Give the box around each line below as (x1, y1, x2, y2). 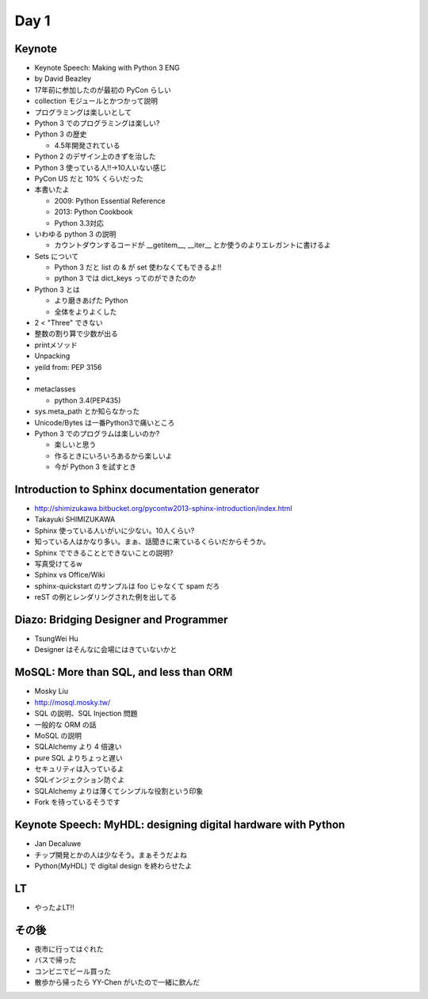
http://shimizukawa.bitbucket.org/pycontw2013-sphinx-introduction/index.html (34, 504, 292, 513)
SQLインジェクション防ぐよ (34, 775, 125, 784)
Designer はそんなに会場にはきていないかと (34, 645, 178, 654)
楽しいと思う (54, 440, 97, 449)
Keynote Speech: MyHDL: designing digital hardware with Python (14, 818, 346, 832)
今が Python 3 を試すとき (54, 462, 136, 471)
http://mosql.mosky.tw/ (34, 697, 111, 707)
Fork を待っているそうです (34, 797, 120, 807)
